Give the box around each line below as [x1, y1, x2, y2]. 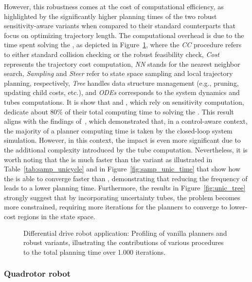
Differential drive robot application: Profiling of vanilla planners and [23, 227, 227, 238]
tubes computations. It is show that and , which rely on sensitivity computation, [4, 96, 244, 107]
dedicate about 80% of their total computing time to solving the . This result [4, 106, 234, 116]
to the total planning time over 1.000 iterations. [23, 246, 166, 257]
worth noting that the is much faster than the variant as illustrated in [4, 154, 213, 164]
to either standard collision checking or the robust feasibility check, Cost [4, 49, 219, 59]
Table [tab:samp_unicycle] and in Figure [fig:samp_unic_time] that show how [4, 164, 240, 174]
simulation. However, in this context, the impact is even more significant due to [4, 135, 241, 145]
